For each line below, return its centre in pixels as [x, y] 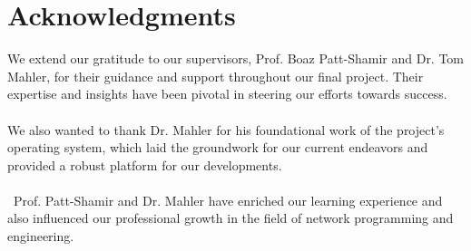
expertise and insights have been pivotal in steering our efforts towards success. [227, 94]
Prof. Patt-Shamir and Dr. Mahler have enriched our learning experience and [228, 200]
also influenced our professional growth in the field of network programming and [231, 218]
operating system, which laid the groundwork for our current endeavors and [218, 147]
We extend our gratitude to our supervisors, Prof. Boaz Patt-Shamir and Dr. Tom [236, 58]
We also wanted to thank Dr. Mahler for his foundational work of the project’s [226, 129]
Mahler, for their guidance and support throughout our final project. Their [216, 76]
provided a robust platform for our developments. [145, 164]
